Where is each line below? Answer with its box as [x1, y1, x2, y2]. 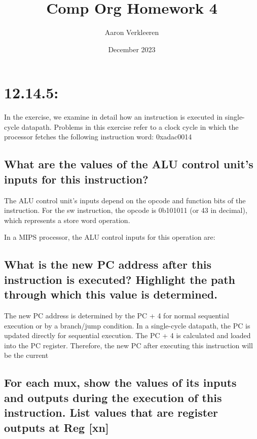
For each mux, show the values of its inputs [4, 375, 237, 390]
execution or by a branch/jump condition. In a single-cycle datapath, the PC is [4, 320, 250, 331]
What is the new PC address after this [4, 257, 212, 272]
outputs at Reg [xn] [4, 419, 109, 435]
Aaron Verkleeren [104, 27, 159, 38]
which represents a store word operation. [4, 214, 130, 225]
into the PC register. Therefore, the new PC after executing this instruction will [4, 340, 253, 350]
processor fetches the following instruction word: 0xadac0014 [4, 131, 192, 142]
